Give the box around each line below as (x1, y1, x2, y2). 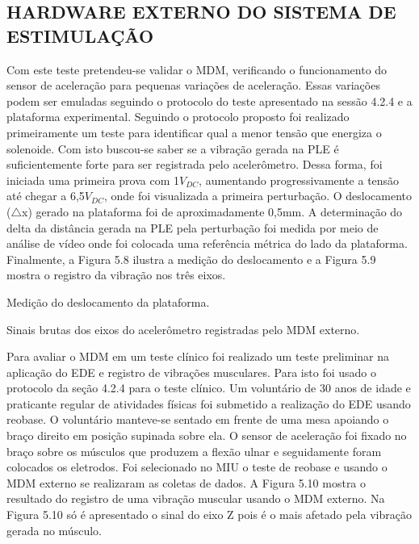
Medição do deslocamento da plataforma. (6, 293, 210, 310)
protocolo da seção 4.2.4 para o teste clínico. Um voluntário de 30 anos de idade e (6, 379, 411, 396)
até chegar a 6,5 (6, 187, 85, 204)
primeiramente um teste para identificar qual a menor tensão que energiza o (6, 123, 382, 140)
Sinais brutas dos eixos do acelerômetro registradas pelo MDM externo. (6, 320, 360, 337)
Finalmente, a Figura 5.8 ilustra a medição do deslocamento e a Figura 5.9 (6, 250, 376, 267)
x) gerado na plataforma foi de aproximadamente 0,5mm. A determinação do (22, 203, 403, 220)
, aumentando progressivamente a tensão (199, 171, 400, 188)
